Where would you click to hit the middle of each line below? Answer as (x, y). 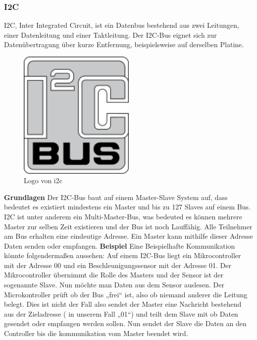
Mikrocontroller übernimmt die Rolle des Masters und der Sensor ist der (114, 275)
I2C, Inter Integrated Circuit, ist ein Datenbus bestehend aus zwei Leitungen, (122, 25)
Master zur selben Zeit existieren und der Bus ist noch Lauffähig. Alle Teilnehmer (128, 226)
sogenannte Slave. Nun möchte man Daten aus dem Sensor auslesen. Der (114, 285)
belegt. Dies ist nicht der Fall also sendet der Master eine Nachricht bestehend (123, 304)
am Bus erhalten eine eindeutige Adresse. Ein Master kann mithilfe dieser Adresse (128, 236)
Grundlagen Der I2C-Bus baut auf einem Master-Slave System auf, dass (116, 197)
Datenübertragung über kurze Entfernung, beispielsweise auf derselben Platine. (124, 44)
